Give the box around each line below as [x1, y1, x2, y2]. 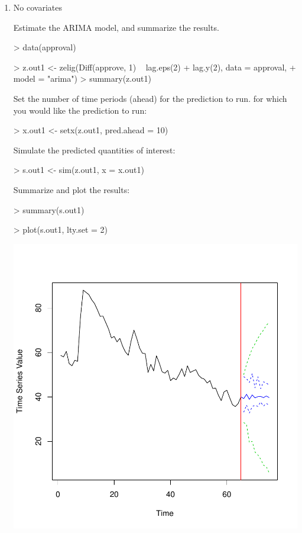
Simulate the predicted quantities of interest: [13, 143, 176, 156]
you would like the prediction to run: [13, 104, 147, 116]
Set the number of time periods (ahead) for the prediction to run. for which [13, 92, 287, 104]
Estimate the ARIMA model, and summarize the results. [13, 21, 219, 33]
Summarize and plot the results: [13, 183, 130, 195]
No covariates [13, 1, 62, 13]
